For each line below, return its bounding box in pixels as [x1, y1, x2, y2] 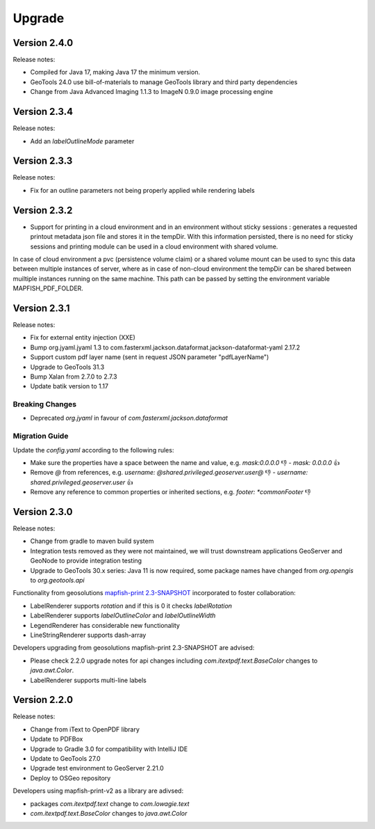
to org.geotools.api [30, 576, 85, 585]
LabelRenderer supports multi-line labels [30, 676, 147, 684]
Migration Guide [12, 432, 69, 441]
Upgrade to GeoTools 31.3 [30, 363, 105, 371]
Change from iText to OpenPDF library [30, 725, 140, 734]
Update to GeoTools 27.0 [30, 755, 101, 763]
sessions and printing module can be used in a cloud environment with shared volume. [30, 242, 278, 251]
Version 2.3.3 [12, 155, 73, 167]
